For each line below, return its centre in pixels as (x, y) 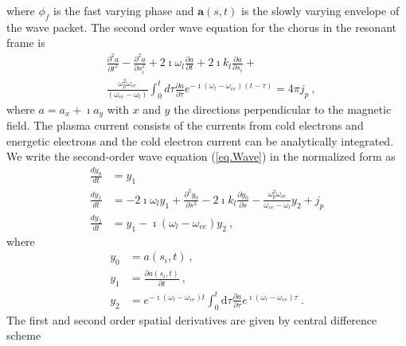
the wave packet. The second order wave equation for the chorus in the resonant (201, 27)
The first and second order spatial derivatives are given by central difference (192, 319)
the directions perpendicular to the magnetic (283, 109)
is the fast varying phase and (124, 10)
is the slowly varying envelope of (320, 10)
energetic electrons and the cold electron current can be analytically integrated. (200, 140)
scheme (24, 335)
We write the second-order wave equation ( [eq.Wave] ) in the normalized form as (201, 156)
